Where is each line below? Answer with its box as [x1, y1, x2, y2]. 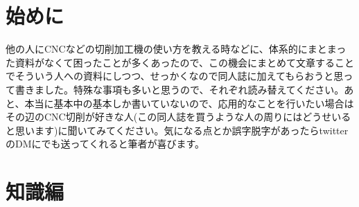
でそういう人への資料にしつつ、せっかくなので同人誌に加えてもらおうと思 [6, 69, 344, 83]
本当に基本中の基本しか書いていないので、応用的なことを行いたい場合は [24, 96, 354, 110]
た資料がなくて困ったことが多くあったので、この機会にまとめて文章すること [6, 55, 355, 69]
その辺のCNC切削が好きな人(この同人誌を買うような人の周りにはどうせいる [6, 109, 351, 124]
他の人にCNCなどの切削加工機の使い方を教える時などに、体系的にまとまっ [6, 42, 347, 56]
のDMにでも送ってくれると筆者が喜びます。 [6, 136, 205, 151]
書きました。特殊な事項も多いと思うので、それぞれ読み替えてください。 [15, 82, 344, 96]
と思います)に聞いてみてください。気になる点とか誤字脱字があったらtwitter [6, 123, 349, 137]
